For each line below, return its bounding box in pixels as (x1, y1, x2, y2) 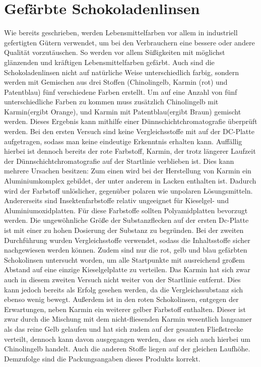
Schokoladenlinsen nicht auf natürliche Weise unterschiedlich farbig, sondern (4, 67, 239, 77)
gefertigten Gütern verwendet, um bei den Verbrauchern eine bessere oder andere (4, 37, 255, 47)
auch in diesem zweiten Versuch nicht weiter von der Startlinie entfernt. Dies (4, 274, 241, 284)
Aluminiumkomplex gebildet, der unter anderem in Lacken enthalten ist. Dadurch (4, 175, 256, 186)
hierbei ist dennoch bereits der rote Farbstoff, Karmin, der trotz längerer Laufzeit (4, 146, 256, 156)
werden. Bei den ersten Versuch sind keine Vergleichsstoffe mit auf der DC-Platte (4, 126, 254, 137)
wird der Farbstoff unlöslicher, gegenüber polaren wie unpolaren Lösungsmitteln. (4, 185, 253, 196)
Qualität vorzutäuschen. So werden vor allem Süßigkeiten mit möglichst (4, 47, 225, 57)
